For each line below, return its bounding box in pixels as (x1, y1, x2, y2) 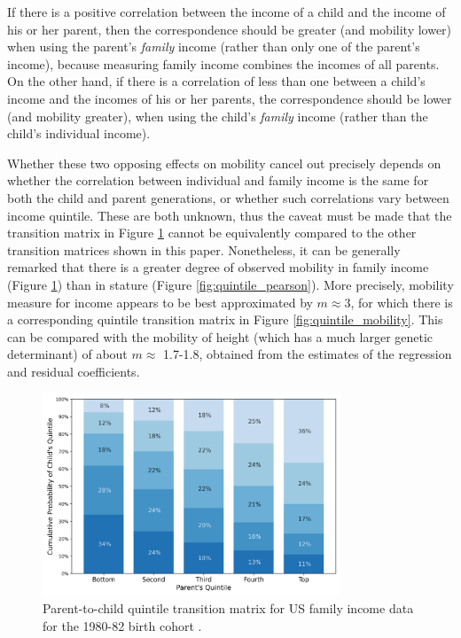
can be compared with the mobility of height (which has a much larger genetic (7, 327, 434, 346)
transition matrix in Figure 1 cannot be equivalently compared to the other (7, 223, 417, 242)
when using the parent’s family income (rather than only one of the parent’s (7, 37, 420, 56)
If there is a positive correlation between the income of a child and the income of (7, 3, 446, 20)
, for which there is (350, 292, 453, 311)
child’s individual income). (7, 124, 151, 143)
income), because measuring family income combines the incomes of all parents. (7, 54, 440, 73)
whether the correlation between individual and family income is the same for (7, 171, 429, 190)
